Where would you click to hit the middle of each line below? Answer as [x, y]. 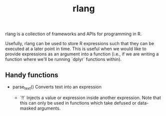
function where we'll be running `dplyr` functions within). [64, 59]
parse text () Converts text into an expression [57, 87]
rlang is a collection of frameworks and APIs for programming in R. [74, 34]
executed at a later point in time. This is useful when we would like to [76, 49]
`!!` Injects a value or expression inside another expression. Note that [90, 98]
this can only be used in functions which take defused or [78, 103]
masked [28, 108]
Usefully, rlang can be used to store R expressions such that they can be [80, 44]
